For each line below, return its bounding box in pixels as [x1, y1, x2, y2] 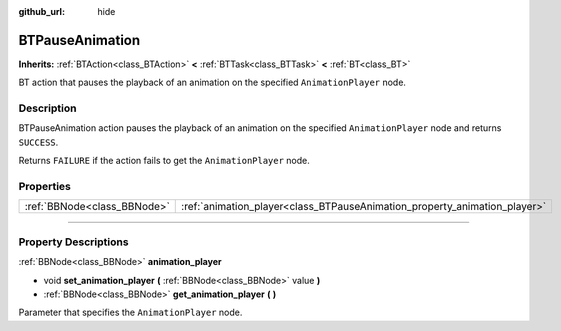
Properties [18, 179, 72, 193]
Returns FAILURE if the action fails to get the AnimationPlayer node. [18, 155, 310, 167]
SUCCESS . [18, 136, 59, 148]
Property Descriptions [18, 235, 129, 249]
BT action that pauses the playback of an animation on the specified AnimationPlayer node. [18, 76, 407, 89]
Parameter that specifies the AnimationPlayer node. [18, 306, 243, 319]
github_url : [18, 6, 65, 17]
